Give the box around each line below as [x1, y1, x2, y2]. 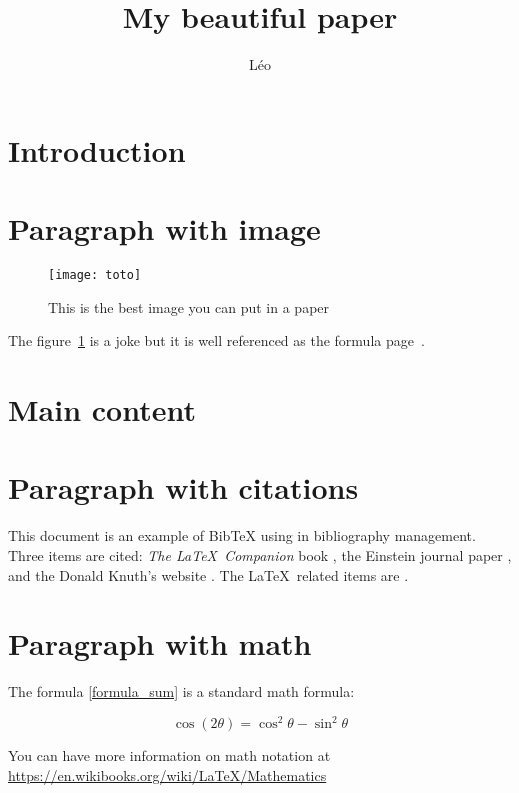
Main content [8, 389, 196, 430]
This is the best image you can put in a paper [48, 296, 330, 317]
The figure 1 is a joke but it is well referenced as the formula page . [8, 330, 425, 351]
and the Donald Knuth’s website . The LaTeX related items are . [8, 564, 409, 585]
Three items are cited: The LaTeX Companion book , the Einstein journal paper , [8, 544, 512, 565]
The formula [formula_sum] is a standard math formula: [8, 681, 355, 702]
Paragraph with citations [8, 467, 359, 508]
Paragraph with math [8, 623, 312, 664]
